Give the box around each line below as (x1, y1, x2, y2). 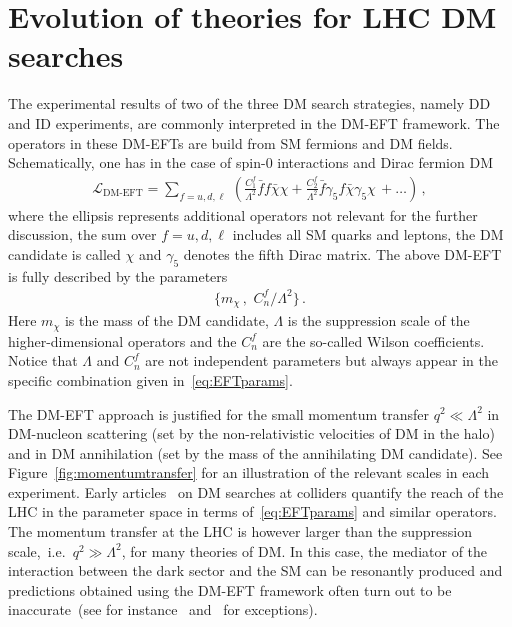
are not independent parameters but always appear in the (145, 350, 498, 371)
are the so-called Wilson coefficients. (262, 330, 485, 351)
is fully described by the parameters (8, 265, 228, 286)
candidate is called (8, 243, 121, 264)
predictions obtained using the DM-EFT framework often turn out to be (8, 579, 452, 600)
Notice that (8, 350, 78, 371)
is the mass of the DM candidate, (64, 310, 269, 331)
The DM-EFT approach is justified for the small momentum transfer (8, 403, 430, 424)
